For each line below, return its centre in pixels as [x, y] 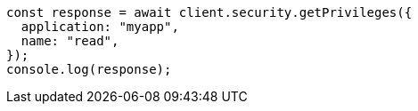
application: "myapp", [100, 27]
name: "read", [70, 41]
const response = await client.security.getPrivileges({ [209, 12]
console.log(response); [89, 69]
